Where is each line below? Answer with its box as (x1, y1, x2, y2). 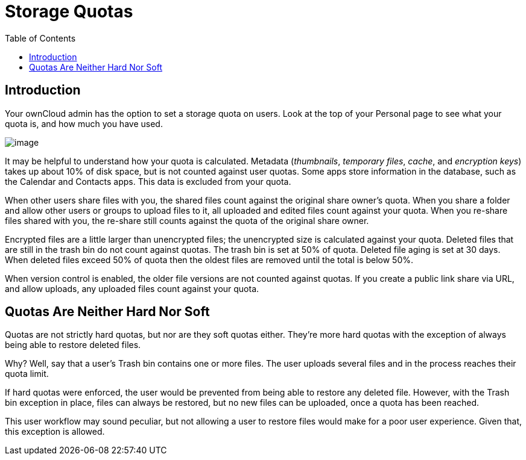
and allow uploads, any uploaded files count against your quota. (5, 283, 259, 294)
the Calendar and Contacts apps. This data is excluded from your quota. (5, 176, 291, 187)
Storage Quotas (5, 1, 133, 22)
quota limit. (5, 368, 49, 379)
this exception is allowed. (5, 426, 105, 437)
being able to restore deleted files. (5, 340, 141, 350)
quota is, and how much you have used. (5, 118, 163, 129)
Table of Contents (5, 33, 76, 43)
